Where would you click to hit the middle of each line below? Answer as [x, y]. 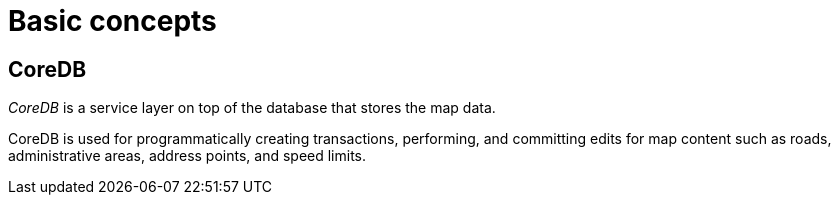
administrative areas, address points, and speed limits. [187, 156]
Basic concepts [112, 21]
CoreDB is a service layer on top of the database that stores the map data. [252, 108]
